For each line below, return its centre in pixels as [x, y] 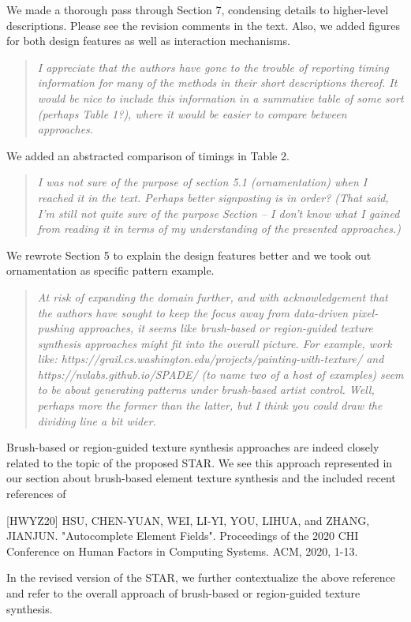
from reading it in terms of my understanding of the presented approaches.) [219, 229]
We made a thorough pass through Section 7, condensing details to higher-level [198, 9]
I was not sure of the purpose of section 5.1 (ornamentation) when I [202, 182]
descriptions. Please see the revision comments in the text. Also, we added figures [204, 25]
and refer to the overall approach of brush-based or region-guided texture [183, 593]
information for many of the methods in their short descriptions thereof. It [217, 82]
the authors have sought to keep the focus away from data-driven [193, 312]
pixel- [365, 312]
